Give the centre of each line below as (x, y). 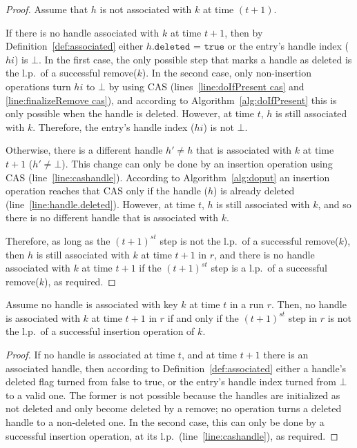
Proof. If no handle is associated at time (90, 355)
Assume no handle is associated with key (92, 304)
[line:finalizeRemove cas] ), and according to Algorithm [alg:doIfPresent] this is (171, 100)
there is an (286, 355)
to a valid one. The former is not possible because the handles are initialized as (173, 395)
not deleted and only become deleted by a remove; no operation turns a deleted (174, 408)
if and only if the (203, 317)
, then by (244, 32)
